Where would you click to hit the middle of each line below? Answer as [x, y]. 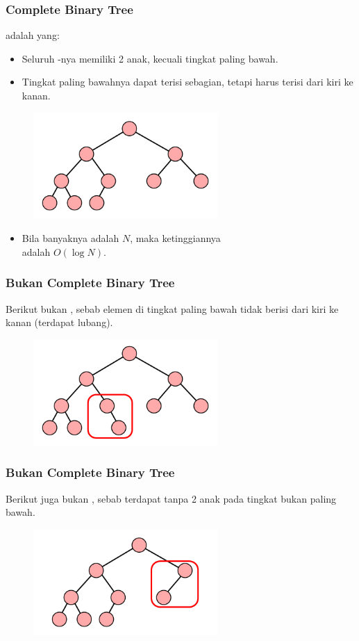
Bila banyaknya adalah [70, 238]
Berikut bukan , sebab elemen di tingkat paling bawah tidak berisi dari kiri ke [172, 308]
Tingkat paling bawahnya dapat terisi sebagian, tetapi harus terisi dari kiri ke [187, 82]
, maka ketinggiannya [175, 238]
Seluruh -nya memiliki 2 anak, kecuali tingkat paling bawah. [150, 58]
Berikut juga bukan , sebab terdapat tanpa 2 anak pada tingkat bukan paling [171, 498]
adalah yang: [33, 35]
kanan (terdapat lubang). [59, 322]
